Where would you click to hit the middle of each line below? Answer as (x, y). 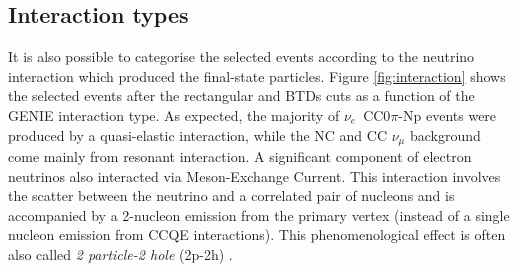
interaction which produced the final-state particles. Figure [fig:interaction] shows (257, 75)
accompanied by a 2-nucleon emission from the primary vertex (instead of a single (259, 214)
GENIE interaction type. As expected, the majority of (174, 114)
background (445, 134)
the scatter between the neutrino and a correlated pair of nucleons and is (231, 195)
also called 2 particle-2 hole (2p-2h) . (120, 254)
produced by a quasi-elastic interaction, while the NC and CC (198, 134)
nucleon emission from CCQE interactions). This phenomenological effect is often (257, 234)
